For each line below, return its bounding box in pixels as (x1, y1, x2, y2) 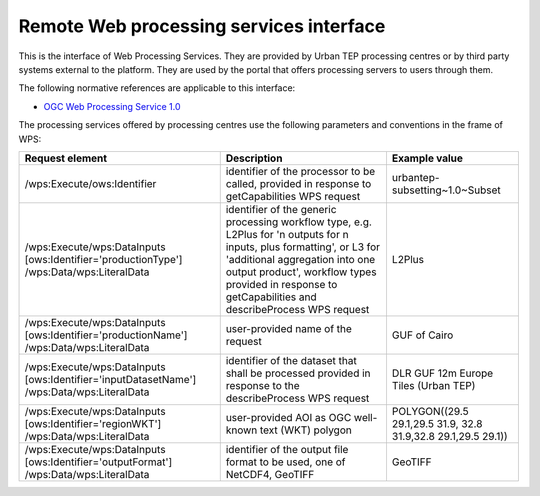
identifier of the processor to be (225, 164, 376, 178)
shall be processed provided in (225, 366, 371, 380)
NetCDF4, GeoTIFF (225, 467, 315, 481)
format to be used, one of (225, 455, 346, 469)
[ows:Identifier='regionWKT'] (24, 416, 162, 430)
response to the (225, 378, 300, 392)
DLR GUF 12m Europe (391, 366, 494, 380)
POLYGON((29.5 (391, 404, 469, 418)
